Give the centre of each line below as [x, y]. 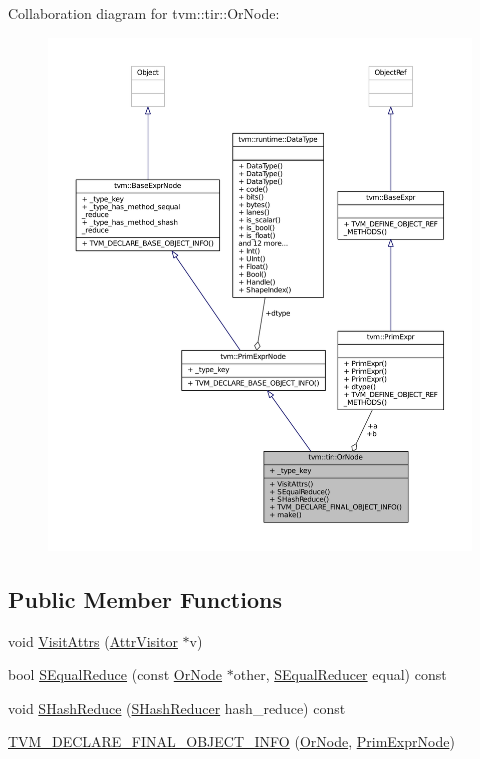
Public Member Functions [145, 598]
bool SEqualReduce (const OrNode [115, 674]
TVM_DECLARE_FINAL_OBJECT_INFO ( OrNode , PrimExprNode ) [231, 741]
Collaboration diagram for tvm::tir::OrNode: [144, 13]
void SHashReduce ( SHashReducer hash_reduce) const [177, 707]
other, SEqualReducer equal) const [340, 674]
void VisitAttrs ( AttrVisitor [93, 640]
